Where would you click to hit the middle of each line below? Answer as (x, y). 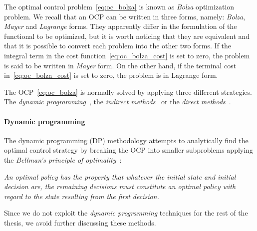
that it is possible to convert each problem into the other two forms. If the (118, 46)
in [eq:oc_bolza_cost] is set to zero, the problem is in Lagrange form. (111, 75)
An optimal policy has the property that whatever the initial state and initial (120, 176)
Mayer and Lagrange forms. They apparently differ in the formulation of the (121, 26)
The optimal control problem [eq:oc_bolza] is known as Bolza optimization (119, 6)
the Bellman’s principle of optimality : (63, 159)
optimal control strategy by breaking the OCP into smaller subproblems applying (128, 150)
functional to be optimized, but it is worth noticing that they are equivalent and (127, 36)
